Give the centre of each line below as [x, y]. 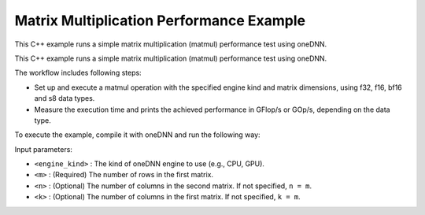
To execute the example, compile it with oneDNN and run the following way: [137, 135]
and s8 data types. [65, 98]
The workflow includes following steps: [78, 73]
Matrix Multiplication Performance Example [160, 20]
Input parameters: [43, 149]
